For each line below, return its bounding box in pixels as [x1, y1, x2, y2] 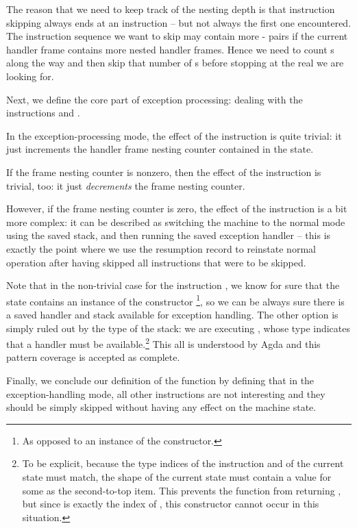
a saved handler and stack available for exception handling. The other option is [6, 307, 338, 321]
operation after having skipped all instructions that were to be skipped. [6, 255, 306, 269]
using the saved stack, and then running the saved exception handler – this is [6, 228, 331, 242]
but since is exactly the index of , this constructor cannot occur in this [22, 496, 319, 511]
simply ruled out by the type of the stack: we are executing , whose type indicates [6, 320, 351, 335]
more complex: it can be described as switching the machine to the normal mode [6, 214, 345, 229]
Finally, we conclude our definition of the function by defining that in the [6, 373, 315, 387]
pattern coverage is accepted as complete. [6, 350, 180, 364]
